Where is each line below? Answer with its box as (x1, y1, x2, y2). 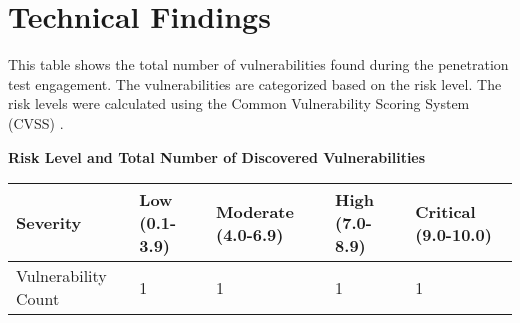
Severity (16, 211, 82, 235)
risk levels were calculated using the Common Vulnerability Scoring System (8, 93, 470, 114)
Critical (415, 199, 476, 223)
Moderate (215, 199, 294, 223)
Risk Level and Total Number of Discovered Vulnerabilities (8, 146, 426, 167)
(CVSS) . (8, 112, 64, 133)
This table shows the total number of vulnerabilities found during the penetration (8, 54, 509, 75)
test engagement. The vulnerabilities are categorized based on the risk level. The (8, 73, 502, 94)
